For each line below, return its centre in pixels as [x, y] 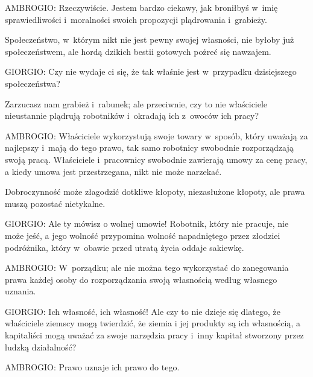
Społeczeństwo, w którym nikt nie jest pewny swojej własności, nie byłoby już [150, 40]
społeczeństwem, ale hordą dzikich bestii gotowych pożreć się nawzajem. [138, 51]
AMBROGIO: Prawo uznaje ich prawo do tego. [92, 367]
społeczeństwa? [33, 83]
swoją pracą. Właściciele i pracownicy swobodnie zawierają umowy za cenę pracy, [156, 159]
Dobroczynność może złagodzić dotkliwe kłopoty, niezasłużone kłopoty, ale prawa [155, 192]
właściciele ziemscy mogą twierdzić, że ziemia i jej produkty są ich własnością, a [153, 323]
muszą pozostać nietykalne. [55, 203]
